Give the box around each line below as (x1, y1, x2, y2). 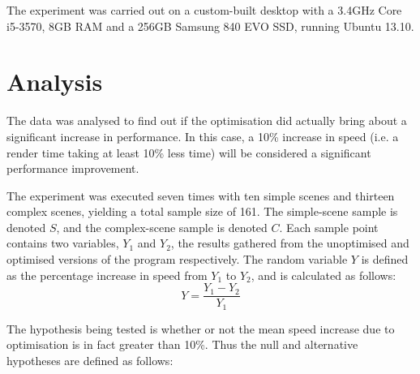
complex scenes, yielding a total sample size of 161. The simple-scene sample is (6, 203, 398, 220)
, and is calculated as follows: (251, 266, 396, 283)
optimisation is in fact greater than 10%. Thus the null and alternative (6, 336, 358, 353)
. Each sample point (279, 218, 379, 235)
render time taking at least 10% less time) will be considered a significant (6, 144, 371, 161)
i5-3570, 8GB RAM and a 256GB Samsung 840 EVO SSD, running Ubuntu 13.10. (6, 17, 414, 34)
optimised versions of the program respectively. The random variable (6, 251, 348, 268)
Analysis (6, 65, 103, 98)
